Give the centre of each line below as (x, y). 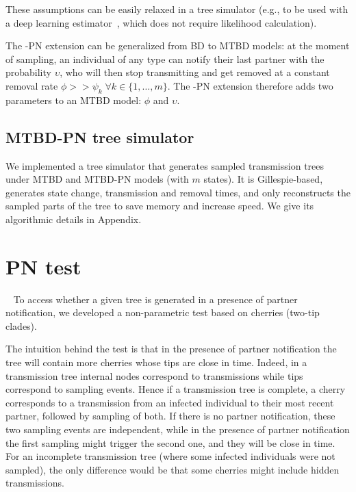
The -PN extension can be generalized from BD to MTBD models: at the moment (178, 46)
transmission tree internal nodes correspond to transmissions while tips (154, 375)
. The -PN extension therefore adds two (250, 85)
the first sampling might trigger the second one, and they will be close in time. (170, 442)
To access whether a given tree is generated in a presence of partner (155, 299)
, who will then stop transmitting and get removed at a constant (195, 72)
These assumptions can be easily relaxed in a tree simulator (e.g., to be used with (177, 9)
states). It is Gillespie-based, (263, 179)
